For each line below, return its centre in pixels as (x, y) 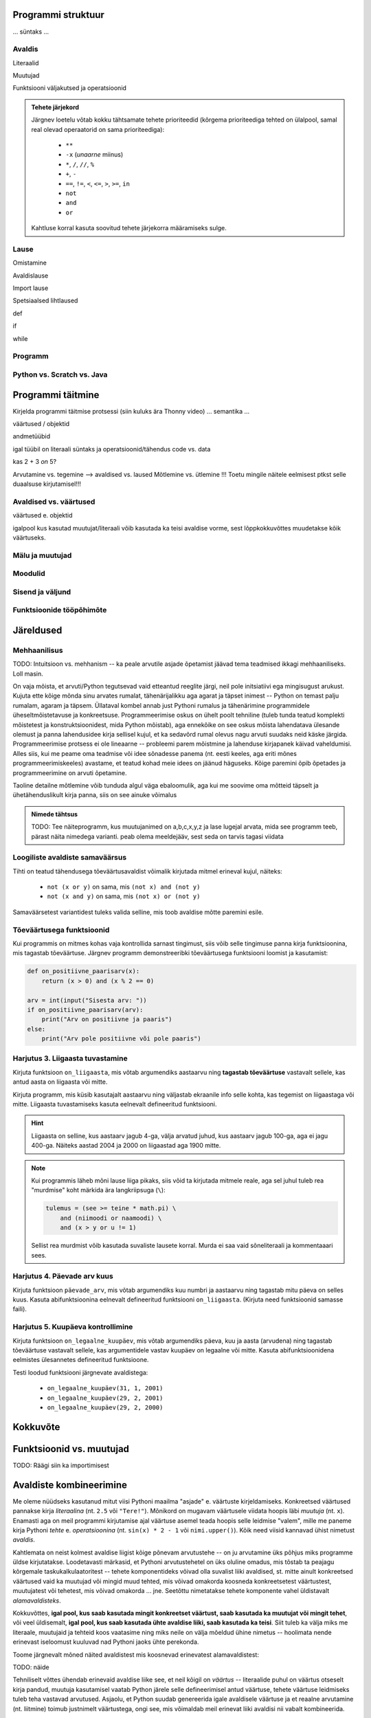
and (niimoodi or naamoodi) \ (111, 1218)
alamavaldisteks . (37, 1600)
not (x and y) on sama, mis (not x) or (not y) (124, 896)
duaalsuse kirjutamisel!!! (47, 484)
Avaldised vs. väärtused (54, 502)
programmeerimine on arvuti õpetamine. (70, 772)
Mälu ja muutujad (42, 555)
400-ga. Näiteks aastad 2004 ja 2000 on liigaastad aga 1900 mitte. (126, 1146)
